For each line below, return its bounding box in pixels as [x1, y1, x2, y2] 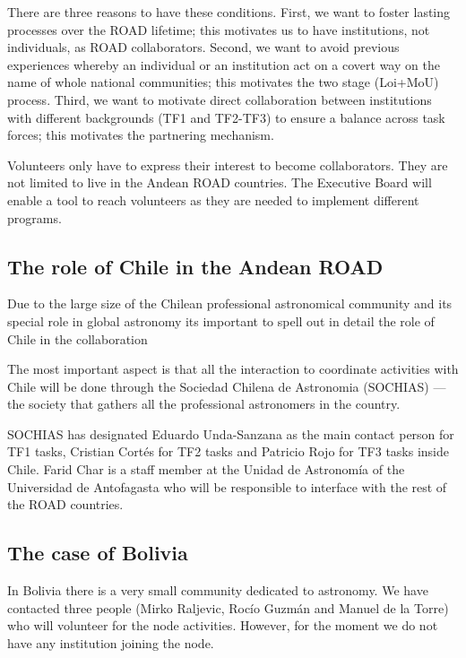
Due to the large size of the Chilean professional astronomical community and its [7, 294, 453, 313]
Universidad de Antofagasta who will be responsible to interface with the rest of [7, 477, 447, 496]
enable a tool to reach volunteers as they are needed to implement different [7, 190, 419, 209]
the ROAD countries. [7, 495, 124, 514]
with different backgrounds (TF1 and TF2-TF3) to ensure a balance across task [7, 108, 445, 126]
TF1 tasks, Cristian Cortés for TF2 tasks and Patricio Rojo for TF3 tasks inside [7, 442, 450, 461]
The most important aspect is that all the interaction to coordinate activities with [7, 359, 459, 378]
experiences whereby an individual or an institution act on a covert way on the [7, 55, 440, 74]
